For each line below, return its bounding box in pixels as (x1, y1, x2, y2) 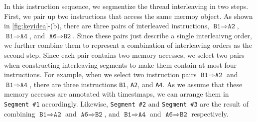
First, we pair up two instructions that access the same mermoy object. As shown (4, 10, 253, 21)
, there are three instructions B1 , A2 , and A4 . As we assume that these (29, 79, 243, 89)
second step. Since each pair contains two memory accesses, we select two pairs (4, 49, 245, 60)
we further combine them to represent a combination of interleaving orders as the (4, 40, 252, 50)
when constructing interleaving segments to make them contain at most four (4, 59, 237, 70)
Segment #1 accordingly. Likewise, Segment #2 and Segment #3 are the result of (4, 99, 249, 109)
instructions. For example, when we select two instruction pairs (4, 69, 197, 80)
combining (4, 108, 35, 119)
